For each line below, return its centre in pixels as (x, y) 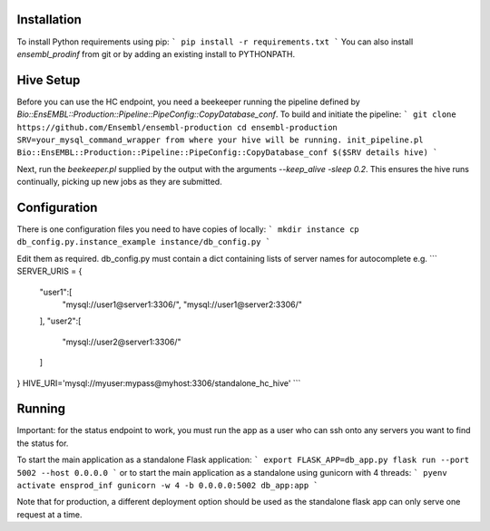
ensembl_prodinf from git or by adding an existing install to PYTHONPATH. (156, 53)
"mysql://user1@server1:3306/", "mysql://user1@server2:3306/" (182, 304)
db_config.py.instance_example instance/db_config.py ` (144, 242)
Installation (49, 19)
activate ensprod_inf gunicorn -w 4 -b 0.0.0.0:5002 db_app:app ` (168, 486)
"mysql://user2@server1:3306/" (122, 342)
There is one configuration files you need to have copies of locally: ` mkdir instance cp (188, 229)
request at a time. (49, 514)
